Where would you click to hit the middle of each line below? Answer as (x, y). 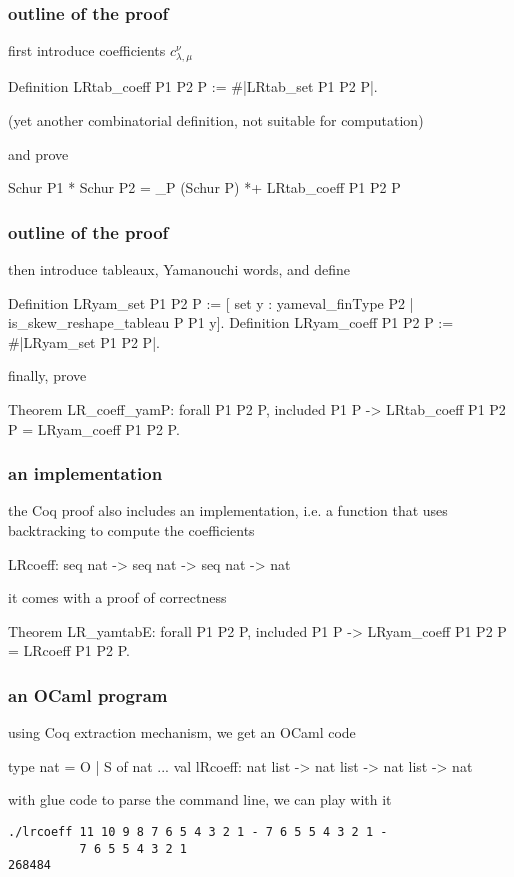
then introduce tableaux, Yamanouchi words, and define (179, 268)
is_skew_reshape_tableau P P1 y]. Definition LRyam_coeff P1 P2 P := (231, 322)
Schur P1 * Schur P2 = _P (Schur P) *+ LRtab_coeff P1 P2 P (204, 187)
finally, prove (47, 375)
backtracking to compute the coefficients (131, 529)
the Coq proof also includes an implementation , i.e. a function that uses (228, 510)
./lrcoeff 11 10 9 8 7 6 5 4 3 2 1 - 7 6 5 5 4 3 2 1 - (198, 831)
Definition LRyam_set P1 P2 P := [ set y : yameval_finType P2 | (211, 302)
